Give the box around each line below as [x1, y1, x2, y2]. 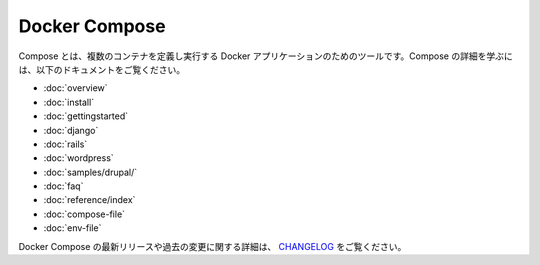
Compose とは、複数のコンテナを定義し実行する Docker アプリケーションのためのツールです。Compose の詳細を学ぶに [18, 50, 514, 62]
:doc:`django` [43, 124, 99, 136]
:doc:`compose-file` [43, 208, 125, 220]
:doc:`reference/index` [43, 194, 136, 206]
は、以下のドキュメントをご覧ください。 [18, 63, 185, 75]
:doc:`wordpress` [43, 152, 114, 164]
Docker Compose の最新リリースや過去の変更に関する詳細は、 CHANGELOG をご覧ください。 [18, 240, 407, 252]
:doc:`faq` [43, 180, 84, 192]
